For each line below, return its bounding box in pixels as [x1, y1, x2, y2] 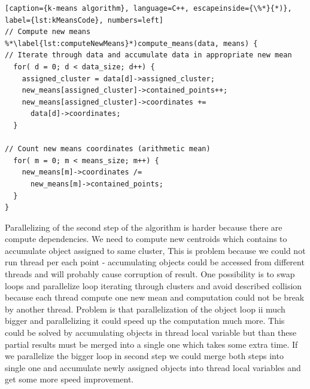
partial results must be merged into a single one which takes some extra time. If [5, 338, 298, 350]
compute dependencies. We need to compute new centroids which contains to [5, 232, 287, 245]
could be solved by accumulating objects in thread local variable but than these [5, 326, 297, 339]
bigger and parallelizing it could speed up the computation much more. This [5, 314, 285, 327]
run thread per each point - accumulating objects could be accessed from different [5, 256, 305, 268]
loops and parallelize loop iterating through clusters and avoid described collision [5, 279, 302, 292]
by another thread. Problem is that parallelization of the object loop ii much [5, 302, 285, 315]
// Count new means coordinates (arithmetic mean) [5, 145, 211, 154]
